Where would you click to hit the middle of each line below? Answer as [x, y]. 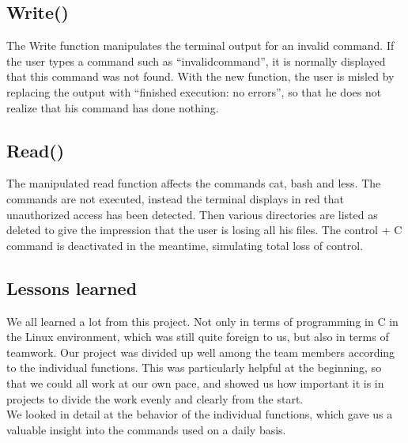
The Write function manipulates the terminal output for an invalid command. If [200, 45]
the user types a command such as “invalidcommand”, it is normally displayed [196, 61]
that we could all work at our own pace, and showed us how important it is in [195, 382]
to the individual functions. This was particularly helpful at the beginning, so [194, 367]
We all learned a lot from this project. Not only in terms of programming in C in [202, 321]
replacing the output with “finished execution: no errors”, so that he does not [194, 91]
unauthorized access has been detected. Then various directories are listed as [192, 214]
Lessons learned [72, 288]
